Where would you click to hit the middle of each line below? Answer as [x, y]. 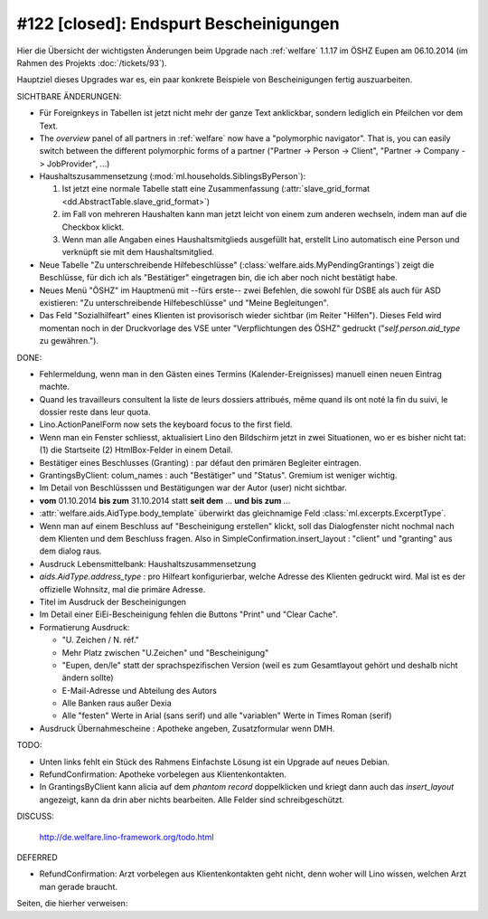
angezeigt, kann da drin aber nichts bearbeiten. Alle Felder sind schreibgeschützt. [192, 800]
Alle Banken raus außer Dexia [117, 703]
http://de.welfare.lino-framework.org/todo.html [127, 837]
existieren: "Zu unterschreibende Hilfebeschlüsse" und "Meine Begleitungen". [184, 302]
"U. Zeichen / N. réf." [100, 640]
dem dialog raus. [70, 551]
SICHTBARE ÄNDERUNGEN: [69, 96]
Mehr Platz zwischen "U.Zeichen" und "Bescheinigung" [165, 652]
